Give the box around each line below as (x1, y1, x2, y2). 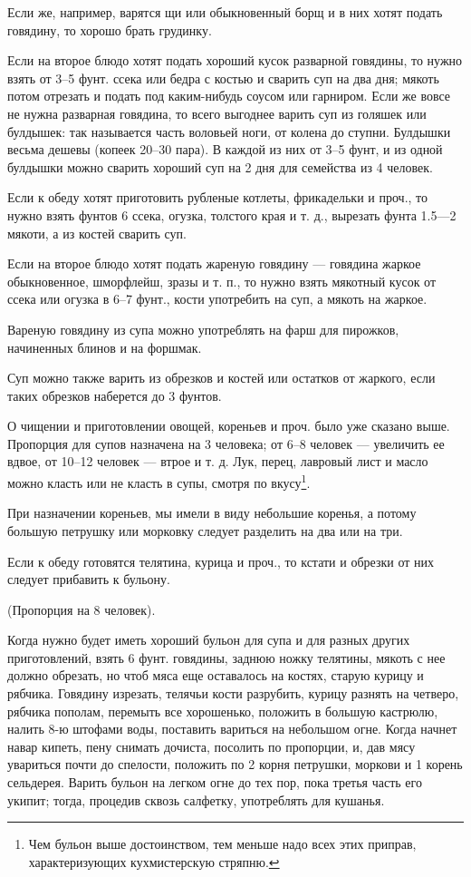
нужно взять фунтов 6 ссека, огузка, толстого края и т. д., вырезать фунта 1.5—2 (7, 205, 457, 224)
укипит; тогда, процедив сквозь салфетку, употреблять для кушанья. (7, 790, 385, 809)
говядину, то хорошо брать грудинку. (7, 20, 212, 39)
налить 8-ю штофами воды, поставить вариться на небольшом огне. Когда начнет (7, 719, 457, 738)
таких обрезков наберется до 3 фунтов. (7, 385, 222, 404)
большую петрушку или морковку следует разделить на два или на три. (7, 521, 403, 540)
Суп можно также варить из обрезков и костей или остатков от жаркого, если (7, 368, 436, 387)
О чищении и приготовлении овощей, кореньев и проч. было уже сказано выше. (7, 416, 450, 435)
